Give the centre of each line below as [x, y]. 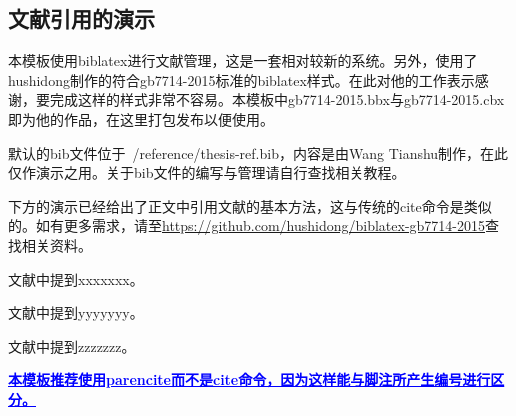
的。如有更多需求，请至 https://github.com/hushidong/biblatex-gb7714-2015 [246, 225]
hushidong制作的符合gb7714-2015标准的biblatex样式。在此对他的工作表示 [241, 79]
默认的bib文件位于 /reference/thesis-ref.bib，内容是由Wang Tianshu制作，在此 [258, 152]
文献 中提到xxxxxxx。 [76, 278]
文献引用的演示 [81, 18]
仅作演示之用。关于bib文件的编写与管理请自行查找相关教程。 [207, 172]
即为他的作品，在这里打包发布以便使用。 [141, 118]
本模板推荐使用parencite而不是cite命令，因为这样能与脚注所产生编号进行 [249, 379]
